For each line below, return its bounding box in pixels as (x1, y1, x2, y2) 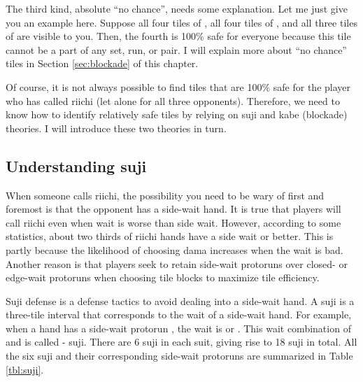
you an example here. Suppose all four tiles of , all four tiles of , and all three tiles (6, 15, 357, 29)
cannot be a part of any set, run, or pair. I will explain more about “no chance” (6, 42, 347, 57)
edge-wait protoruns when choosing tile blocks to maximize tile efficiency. (6, 270, 320, 285)
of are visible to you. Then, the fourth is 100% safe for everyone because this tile (6, 29, 351, 43)
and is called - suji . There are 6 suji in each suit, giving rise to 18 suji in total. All (6, 334, 357, 349)
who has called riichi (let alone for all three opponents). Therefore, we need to (6, 93, 340, 108)
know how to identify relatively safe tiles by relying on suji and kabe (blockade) (6, 107, 348, 122)
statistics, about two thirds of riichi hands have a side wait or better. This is (6, 229, 334, 243)
